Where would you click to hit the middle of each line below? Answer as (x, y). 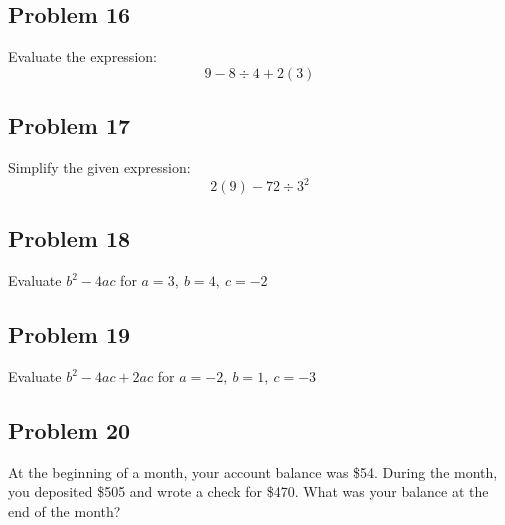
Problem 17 (69, 125)
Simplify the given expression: (99, 167)
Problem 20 (69, 430)
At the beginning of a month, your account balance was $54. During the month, (253, 471)
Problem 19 (69, 334)
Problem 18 (69, 238)
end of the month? (64, 511)
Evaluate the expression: (82, 56)
